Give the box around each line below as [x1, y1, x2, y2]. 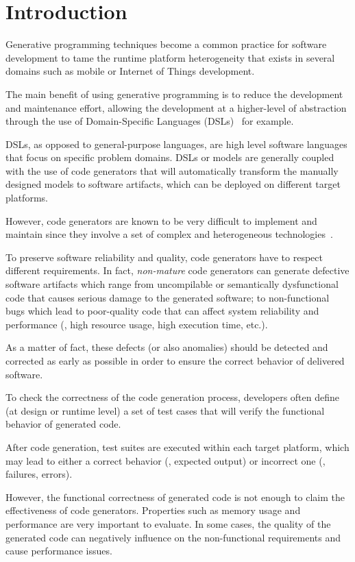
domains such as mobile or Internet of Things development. [5, 64, 255, 78]
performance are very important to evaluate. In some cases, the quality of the [5, 516, 331, 530]
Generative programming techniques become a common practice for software [5, 37, 327, 51]
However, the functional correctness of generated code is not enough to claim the [5, 489, 345, 504]
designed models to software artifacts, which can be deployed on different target [5, 177, 341, 191]
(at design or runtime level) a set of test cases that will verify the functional [5, 403, 325, 417]
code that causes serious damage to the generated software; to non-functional [5, 290, 330, 304]
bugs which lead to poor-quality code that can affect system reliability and [5, 304, 319, 318]
